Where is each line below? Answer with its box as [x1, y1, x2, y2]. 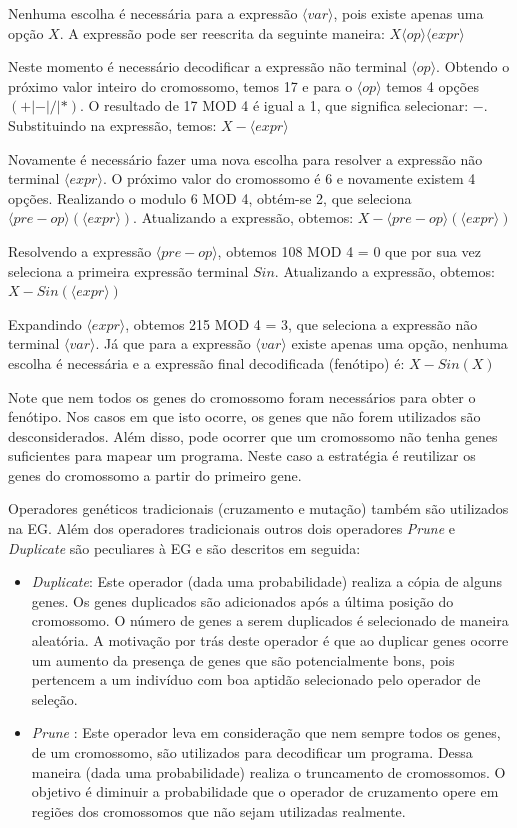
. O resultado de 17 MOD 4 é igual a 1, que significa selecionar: [79, 95, 469, 116]
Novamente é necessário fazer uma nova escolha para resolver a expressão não [8, 148, 483, 169]
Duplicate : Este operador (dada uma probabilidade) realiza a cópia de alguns [31, 571, 503, 592]
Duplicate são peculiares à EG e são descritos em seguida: [8, 537, 361, 558]
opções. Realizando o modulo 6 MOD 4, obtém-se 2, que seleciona [8, 187, 412, 208]
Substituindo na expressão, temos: [8, 114, 217, 135]
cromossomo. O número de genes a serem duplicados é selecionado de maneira [31, 610, 509, 631]
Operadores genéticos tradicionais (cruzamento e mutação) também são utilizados [8, 498, 509, 519]
